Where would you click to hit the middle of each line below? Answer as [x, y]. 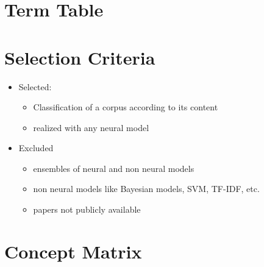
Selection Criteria [80, 57]
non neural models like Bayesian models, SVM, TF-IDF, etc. [146, 189]
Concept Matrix [73, 251]
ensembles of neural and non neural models [114, 168]
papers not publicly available [87, 209]
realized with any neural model [91, 127]
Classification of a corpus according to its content [126, 107]
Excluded [36, 148]
